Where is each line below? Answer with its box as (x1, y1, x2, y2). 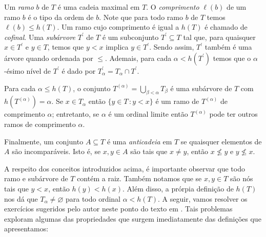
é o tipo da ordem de (28, 11, 94, 22)
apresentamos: (4, 223, 49, 234)
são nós (230, 173, 253, 184)
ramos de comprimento (4, 118, 76, 129)
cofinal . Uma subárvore (4, 31, 76, 42)
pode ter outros (209, 109, 258, 119)
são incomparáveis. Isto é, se (12, 146, 101, 157)
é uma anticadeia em (107, 136, 172, 146)
